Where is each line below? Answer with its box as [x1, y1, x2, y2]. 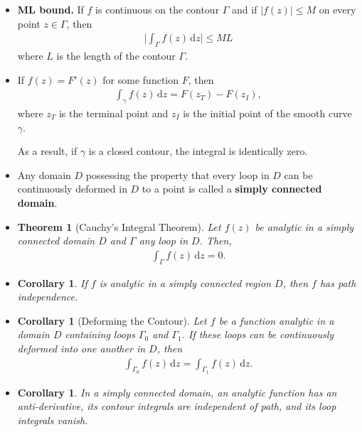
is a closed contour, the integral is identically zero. [88, 144, 308, 158]
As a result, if [17, 144, 78, 158]
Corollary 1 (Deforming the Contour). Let [17, 313, 207, 328]
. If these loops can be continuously [181, 327, 334, 342]
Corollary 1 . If [17, 275, 87, 290]
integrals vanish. [17, 413, 88, 427]
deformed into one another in [17, 340, 146, 355]
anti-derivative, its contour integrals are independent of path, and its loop [17, 399, 336, 414]
